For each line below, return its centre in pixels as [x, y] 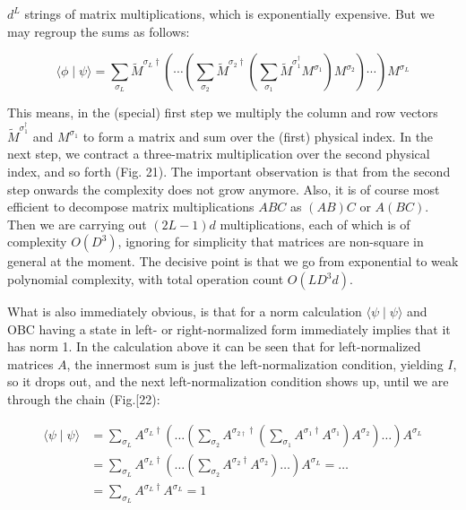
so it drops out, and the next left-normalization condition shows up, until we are [228, 381]
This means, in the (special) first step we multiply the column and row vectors [223, 112]
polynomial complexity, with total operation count [146, 279]
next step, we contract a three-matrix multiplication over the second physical [219, 154]
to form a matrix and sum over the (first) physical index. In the [258, 136]
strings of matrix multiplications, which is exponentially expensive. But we [229, 13]
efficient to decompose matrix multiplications [131, 207]
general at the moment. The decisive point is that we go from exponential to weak [233, 261]
